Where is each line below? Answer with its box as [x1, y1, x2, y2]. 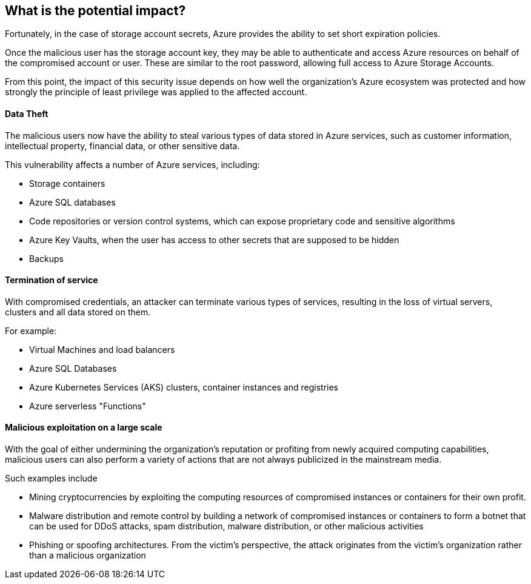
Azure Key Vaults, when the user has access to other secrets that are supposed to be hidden [29, 234, 399, 245]
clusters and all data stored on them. [5, 306, 151, 317]
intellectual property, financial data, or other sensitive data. [5, 140, 240, 151]
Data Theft [5, 109, 48, 119]
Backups [29, 253, 64, 264]
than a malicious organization [29, 550, 146, 561]
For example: [5, 325, 57, 336]
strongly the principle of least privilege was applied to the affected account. [5, 87, 307, 98]
